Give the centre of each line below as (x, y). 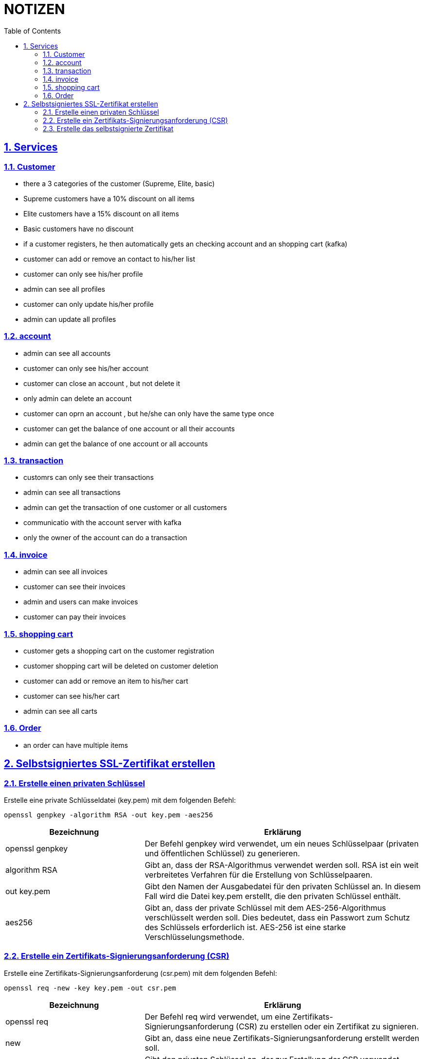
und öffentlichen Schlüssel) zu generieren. (222, 853)
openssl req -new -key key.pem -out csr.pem (90, 988)
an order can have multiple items (76, 745)
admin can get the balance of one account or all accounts (116, 443)
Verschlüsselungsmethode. (194, 937)
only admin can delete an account (78, 398)
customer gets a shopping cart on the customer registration (119, 651)
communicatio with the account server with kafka (103, 523)
